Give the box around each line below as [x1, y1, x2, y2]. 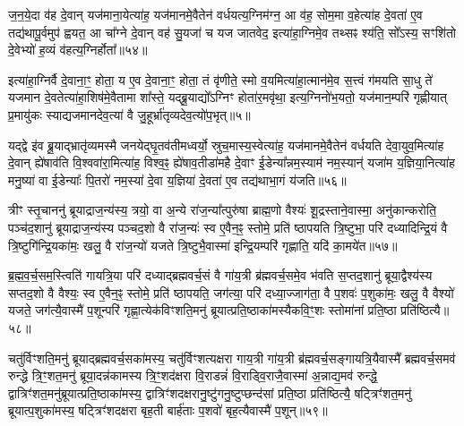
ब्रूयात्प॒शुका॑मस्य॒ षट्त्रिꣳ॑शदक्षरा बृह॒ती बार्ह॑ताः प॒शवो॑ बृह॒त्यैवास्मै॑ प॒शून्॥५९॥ [8, 401, 328, 420]
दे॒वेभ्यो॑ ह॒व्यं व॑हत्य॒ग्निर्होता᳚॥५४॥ [8, 40, 148, 59]
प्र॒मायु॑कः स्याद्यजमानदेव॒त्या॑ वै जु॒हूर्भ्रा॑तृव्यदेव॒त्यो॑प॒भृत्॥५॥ [8, 105, 251, 124]
